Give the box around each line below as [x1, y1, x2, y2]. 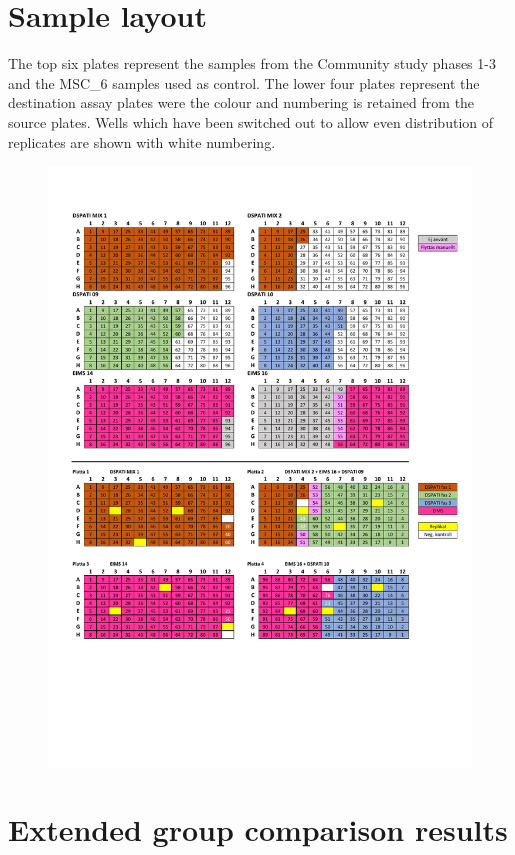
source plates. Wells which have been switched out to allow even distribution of [8, 111, 493, 132]
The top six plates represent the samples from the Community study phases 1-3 [8, 53, 496, 74]
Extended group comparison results [8, 809, 508, 850]
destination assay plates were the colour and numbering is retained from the [8, 92, 475, 113]
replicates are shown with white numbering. [8, 131, 276, 152]
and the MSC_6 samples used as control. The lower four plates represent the [8, 72, 480, 93]
